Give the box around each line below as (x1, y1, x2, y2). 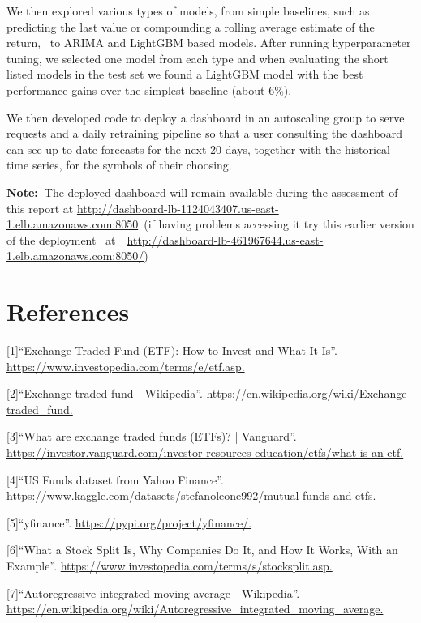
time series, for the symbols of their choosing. (6, 156, 232, 173)
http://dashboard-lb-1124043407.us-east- (76, 199, 279, 216)
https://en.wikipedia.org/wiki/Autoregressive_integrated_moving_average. (6, 600, 384, 617)
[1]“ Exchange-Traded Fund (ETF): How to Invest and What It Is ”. (6, 342, 337, 359)
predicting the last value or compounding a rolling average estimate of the (6, 18, 375, 35)
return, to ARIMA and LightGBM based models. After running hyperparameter (6, 34, 411, 51)
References (6, 295, 130, 328)
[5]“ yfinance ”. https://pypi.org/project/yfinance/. (6, 514, 252, 531)
